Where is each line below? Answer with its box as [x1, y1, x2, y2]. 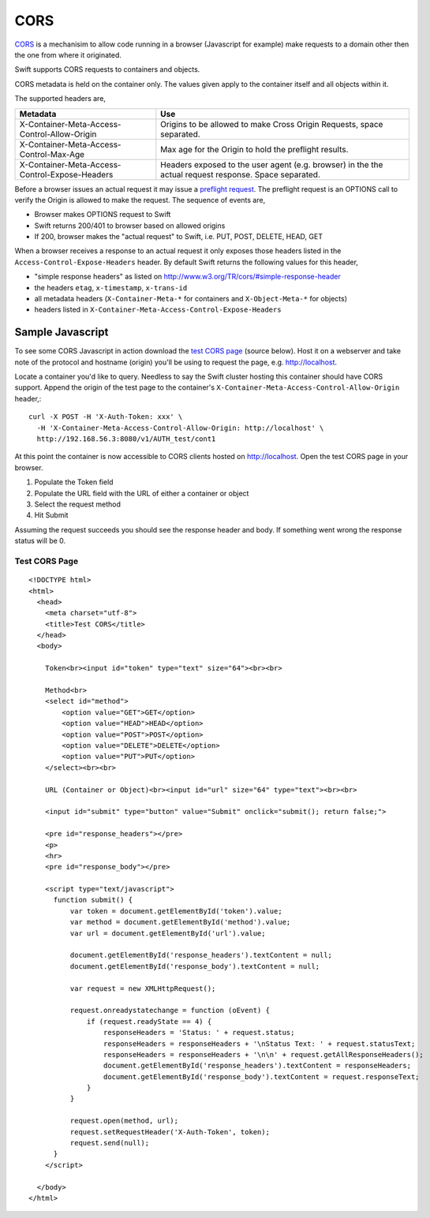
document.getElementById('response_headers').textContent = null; [69, 951, 333, 960]
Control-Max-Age [19, 148, 85, 159]
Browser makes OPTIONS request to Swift [34, 210, 171, 219]
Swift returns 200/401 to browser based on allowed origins [34, 221, 226, 230]
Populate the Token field [34, 477, 114, 487]
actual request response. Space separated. [160, 169, 321, 180]
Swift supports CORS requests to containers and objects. [14, 65, 200, 74]
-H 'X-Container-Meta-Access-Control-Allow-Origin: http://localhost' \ [36, 423, 324, 432]
